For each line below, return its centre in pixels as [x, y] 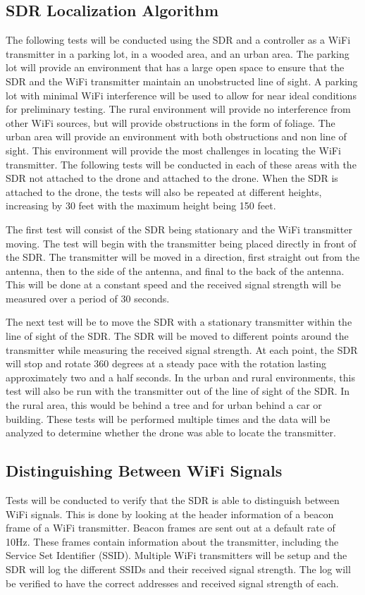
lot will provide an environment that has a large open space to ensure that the [175, 67]
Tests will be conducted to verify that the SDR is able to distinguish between [173, 500]
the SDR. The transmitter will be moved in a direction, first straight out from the [183, 257]
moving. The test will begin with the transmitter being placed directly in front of [181, 243]
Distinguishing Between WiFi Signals [144, 471]
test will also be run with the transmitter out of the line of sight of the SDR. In [178, 391]
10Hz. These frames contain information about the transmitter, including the [172, 541]
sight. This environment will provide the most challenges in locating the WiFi [173, 150]
